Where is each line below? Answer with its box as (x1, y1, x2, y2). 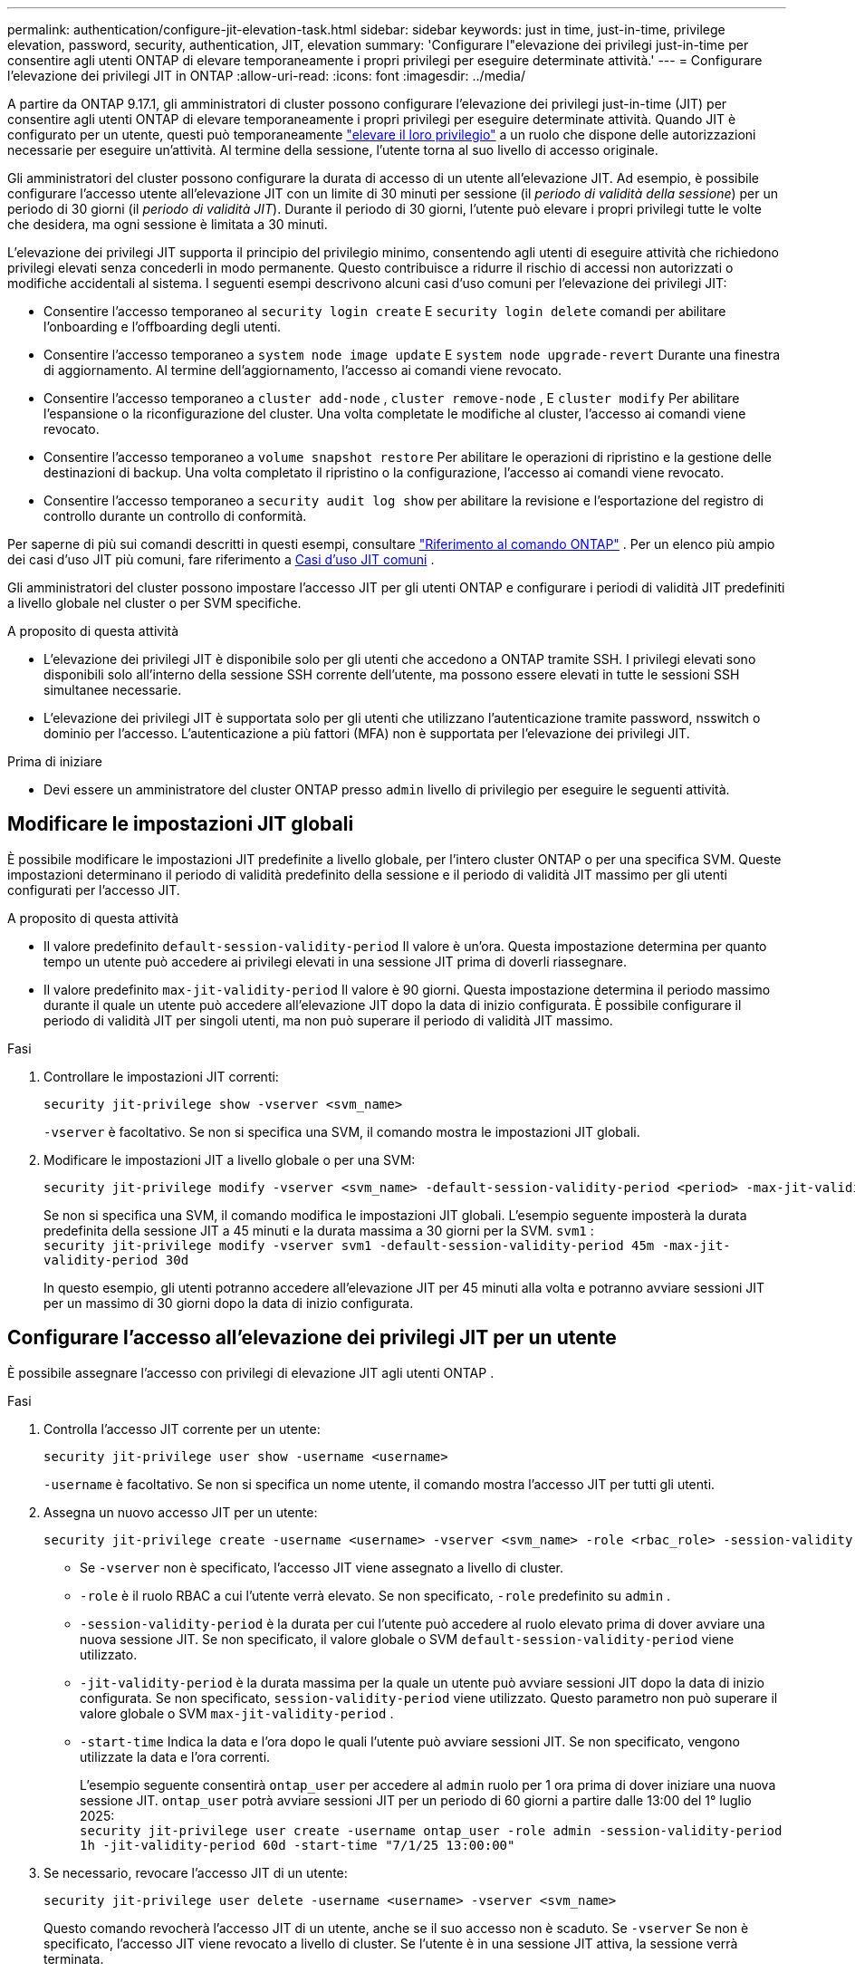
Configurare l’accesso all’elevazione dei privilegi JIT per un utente (7, 1326, 617, 1350)
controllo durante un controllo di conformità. (43, 508, 307, 524)
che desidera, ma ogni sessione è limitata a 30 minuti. (7, 216, 328, 232)
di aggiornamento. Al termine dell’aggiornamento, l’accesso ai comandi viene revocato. (43, 362, 562, 378)
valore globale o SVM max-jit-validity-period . (80, 1705, 394, 1721)
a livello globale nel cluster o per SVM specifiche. (7, 595, 302, 611)
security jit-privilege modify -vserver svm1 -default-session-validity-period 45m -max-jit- (43, 1237, 731, 1253)
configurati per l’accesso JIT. (7, 881, 180, 898)
